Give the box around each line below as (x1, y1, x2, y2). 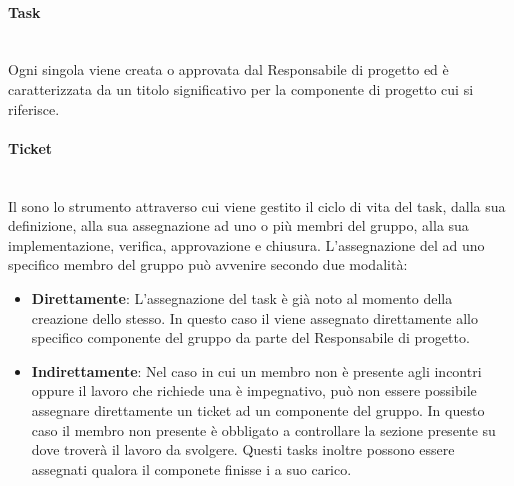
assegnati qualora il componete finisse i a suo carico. (31, 458, 352, 479)
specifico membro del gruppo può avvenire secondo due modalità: (8, 254, 408, 275)
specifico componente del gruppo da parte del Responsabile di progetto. (31, 327, 470, 348)
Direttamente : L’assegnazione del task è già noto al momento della (31, 287, 453, 308)
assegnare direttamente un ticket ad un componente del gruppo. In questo (31, 399, 485, 420)
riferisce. (8, 98, 60, 119)
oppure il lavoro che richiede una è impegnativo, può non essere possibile (31, 380, 477, 401)
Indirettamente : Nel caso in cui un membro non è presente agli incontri (31, 360, 482, 381)
